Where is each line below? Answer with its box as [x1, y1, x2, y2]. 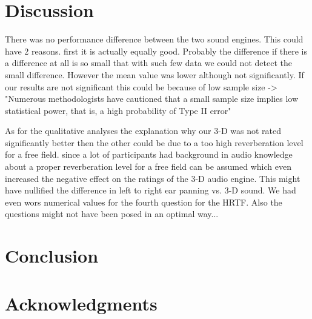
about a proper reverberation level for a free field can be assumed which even [5, 160, 291, 173]
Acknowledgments [5, 290, 158, 315]
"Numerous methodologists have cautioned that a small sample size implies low [5, 92, 299, 105]
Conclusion [5, 243, 99, 268]
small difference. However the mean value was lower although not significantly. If [5, 68, 304, 81]
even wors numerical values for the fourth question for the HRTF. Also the [5, 195, 282, 208]
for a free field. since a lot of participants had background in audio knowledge [5, 148, 293, 161]
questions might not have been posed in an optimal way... [5, 207, 219, 220]
